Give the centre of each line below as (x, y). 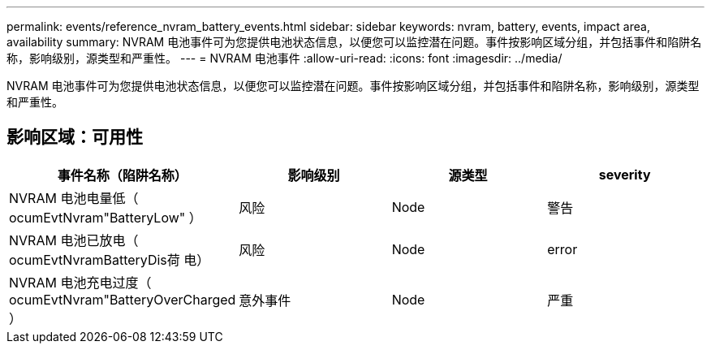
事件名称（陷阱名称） (122, 175)
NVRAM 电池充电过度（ (80, 282)
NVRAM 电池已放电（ (74, 240)
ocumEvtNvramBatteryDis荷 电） (110, 259)
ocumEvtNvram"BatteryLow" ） (106, 217)
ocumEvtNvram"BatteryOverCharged (123, 299)
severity (625, 174)
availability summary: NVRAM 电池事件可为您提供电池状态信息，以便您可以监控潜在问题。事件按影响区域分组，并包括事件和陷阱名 (354, 42)
